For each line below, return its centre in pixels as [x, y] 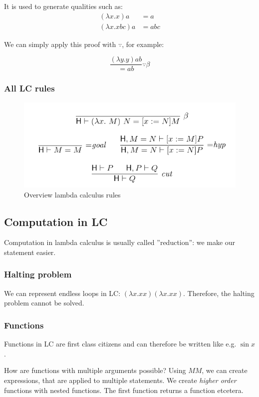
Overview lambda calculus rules [72, 194]
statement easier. [30, 252]
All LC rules [29, 88]
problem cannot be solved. [44, 303]
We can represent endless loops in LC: [62, 293]
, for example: [143, 44]
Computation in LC [56, 221]
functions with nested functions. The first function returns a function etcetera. [124, 390]
